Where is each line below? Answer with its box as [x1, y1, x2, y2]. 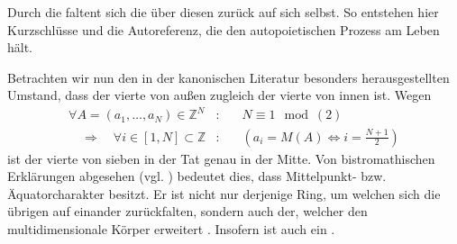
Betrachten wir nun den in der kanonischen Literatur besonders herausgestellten [7, 68, 450, 86]
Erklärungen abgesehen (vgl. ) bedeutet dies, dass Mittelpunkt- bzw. [7, 167, 387, 185]
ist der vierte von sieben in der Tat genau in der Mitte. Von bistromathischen [7, 149, 435, 167]
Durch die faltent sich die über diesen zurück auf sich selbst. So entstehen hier [7, 3, 439, 21]
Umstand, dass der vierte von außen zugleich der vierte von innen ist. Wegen [7, 86, 432, 104]
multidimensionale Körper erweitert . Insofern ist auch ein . [7, 219, 335, 238]
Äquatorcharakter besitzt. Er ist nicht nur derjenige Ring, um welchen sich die [7, 184, 441, 203]
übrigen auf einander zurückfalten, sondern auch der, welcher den [7, 202, 368, 221]
